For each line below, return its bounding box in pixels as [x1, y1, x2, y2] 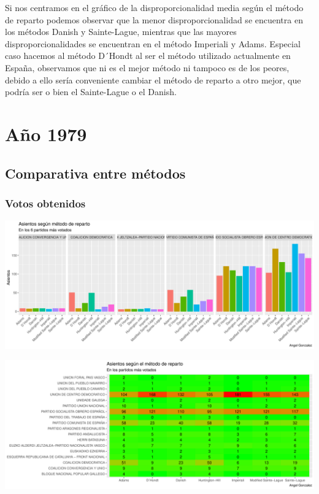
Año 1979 [5, 121, 87, 146]
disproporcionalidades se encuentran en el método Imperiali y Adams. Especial [5, 37, 301, 50]
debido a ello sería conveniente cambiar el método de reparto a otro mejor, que [5, 73, 301, 86]
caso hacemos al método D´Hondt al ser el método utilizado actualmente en [5, 49, 291, 62]
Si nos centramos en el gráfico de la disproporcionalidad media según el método [5, 1, 304, 14]
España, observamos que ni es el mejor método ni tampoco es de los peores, [5, 61, 290, 74]
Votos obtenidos [5, 195, 86, 210]
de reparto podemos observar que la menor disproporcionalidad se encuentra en [5, 13, 303, 26]
